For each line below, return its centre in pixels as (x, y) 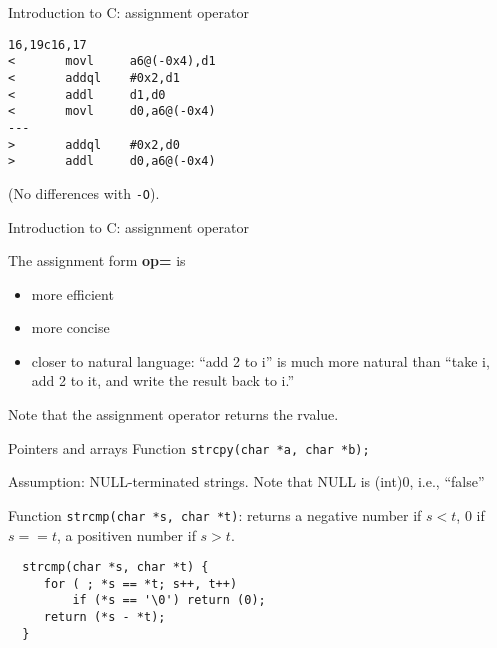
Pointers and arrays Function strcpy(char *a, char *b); (189, 447)
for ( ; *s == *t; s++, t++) (140, 583)
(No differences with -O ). (84, 192)
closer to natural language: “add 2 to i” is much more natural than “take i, (260, 360)
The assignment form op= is (97, 260)
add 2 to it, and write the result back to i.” (163, 380)
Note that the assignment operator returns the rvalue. (173, 414)
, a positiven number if (126, 534)
